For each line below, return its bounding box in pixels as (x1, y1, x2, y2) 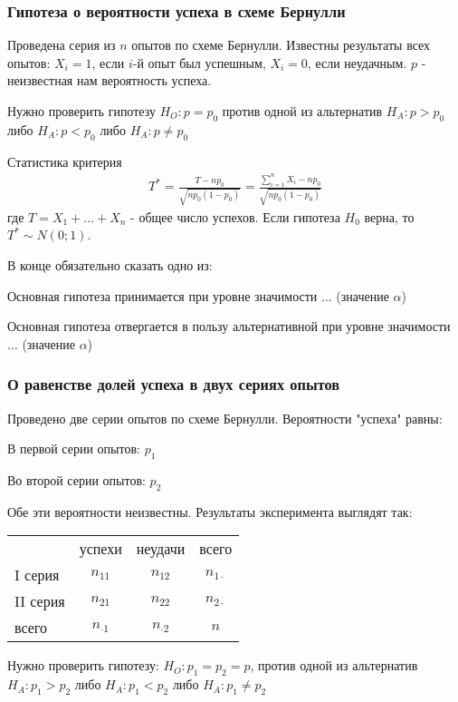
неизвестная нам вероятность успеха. (7, 71, 212, 90)
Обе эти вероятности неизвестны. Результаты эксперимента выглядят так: (7, 502, 413, 521)
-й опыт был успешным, (132, 53, 266, 72)
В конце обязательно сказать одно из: (7, 255, 213, 274)
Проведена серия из (7, 35, 116, 54)
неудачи (136, 538, 186, 560)
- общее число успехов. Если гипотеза (130, 207, 340, 226)
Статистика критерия (7, 151, 122, 171)
